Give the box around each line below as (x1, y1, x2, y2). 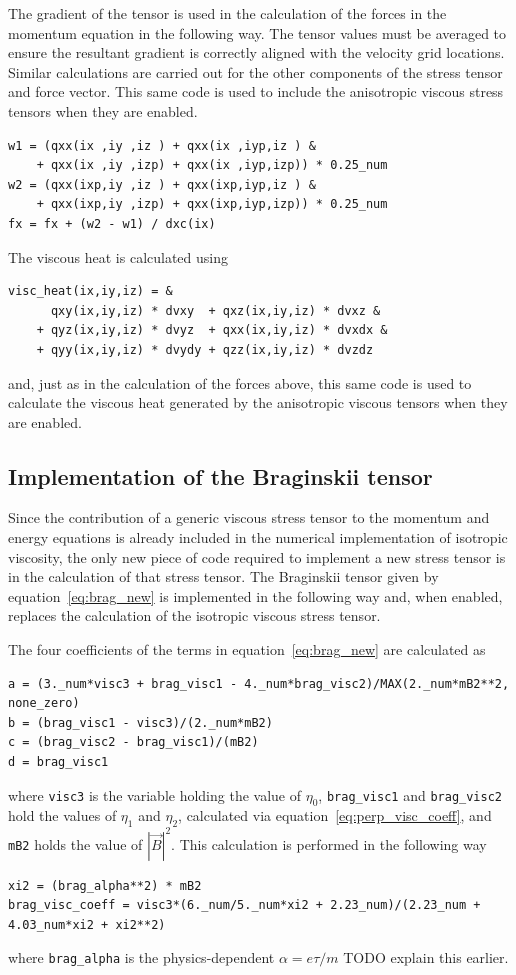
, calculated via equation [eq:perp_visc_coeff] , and (178, 805, 492, 826)
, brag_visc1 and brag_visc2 (318, 784, 502, 805)
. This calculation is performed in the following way (171, 833, 487, 854)
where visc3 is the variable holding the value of (8, 784, 302, 805)
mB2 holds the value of (8, 833, 143, 854)
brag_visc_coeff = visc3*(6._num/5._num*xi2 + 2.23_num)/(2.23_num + (8, 898, 481, 913)
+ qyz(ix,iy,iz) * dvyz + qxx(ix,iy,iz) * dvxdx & (36, 323, 388, 338)
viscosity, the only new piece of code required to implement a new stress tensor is (8, 546, 506, 567)
